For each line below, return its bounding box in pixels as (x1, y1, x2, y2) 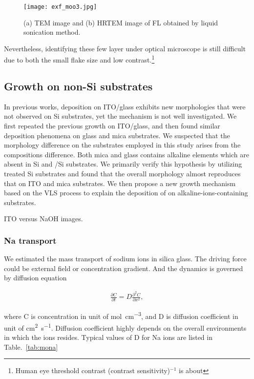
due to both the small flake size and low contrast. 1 (4, 53, 155, 65)
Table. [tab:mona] (4, 341, 58, 352)
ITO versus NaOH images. (4, 213, 83, 224)
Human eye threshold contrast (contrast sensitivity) (15, 365, 170, 376)
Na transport (4, 234, 57, 246)
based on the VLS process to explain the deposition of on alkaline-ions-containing (4, 188, 248, 198)
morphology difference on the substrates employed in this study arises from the (4, 140, 241, 150)
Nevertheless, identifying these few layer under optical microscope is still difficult (4, 43, 246, 53)
